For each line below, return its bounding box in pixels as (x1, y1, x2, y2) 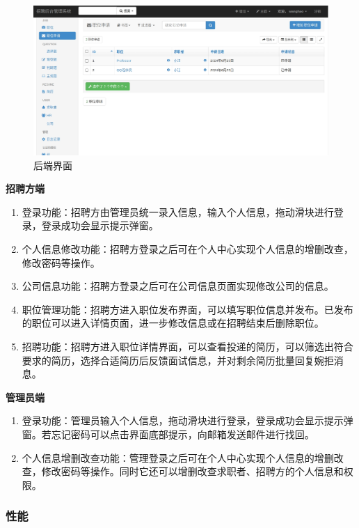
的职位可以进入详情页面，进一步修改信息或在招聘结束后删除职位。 (22, 316, 324, 330)
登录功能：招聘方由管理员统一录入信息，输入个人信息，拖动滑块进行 (22, 204, 334, 219)
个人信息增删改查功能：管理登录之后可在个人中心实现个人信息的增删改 (22, 450, 344, 465)
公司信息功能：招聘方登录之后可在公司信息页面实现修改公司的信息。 (22, 279, 334, 293)
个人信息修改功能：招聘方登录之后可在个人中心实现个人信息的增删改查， (22, 242, 353, 256)
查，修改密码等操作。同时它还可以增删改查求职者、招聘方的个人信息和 (22, 464, 344, 479)
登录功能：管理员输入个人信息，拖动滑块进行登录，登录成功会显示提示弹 (22, 413, 353, 428)
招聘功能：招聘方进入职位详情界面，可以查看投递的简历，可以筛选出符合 (22, 339, 353, 354)
